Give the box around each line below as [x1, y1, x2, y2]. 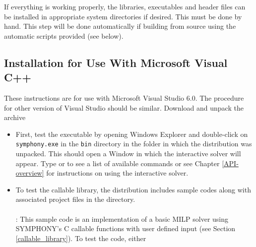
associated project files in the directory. [15, 194, 135, 204]
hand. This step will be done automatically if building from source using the [4, 21, 236, 31]
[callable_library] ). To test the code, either [15, 233, 146, 243]
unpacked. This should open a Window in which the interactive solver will [15, 148, 241, 158]
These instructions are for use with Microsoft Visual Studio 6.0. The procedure [4, 92, 244, 103]
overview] [15, 168, 44, 178]
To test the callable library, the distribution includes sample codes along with [15, 184, 251, 194]
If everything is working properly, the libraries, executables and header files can [4, 1, 246, 11]
